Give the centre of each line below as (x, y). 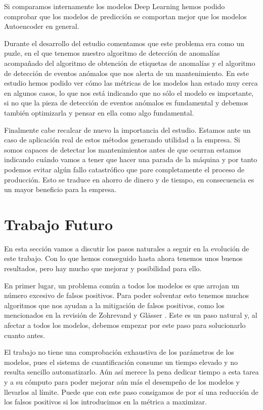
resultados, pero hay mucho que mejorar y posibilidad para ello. (103, 268)
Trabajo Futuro (58, 224)
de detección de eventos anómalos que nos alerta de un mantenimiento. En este (127, 73)
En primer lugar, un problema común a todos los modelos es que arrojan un (122, 285)
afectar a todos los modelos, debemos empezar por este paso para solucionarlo (125, 325)
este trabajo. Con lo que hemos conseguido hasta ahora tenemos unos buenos (123, 258)
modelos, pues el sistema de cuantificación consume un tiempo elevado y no (121, 362)
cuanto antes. (25, 335)
